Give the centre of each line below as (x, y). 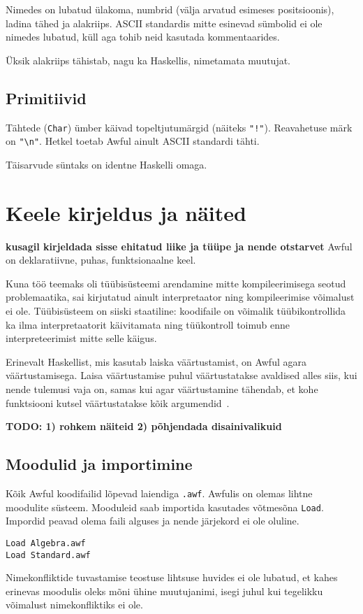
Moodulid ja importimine (99, 464)
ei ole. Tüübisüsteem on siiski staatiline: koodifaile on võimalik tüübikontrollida (176, 310)
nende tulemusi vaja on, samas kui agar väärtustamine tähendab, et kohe (162, 388)
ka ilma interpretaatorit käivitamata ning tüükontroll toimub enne (148, 324)
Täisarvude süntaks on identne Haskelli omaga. (106, 164)
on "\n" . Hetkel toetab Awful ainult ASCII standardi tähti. (133, 141)
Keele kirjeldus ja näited (126, 212)
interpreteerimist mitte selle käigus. (81, 338)
